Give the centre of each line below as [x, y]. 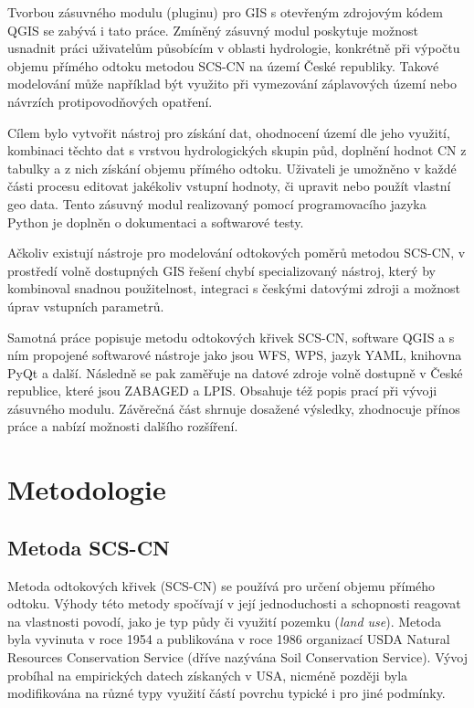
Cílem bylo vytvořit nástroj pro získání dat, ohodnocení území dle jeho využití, [229, 132]
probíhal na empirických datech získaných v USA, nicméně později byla [208, 675]
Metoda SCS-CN [89, 547]
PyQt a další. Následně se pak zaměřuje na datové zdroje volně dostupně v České [235, 372]
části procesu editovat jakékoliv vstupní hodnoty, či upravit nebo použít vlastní [229, 186]
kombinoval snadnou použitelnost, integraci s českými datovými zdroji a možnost [234, 288]
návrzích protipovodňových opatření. [110, 101]
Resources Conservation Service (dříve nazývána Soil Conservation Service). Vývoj [237, 657]
